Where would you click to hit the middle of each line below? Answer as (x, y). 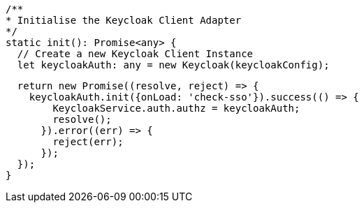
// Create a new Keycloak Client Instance (135, 54)
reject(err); (88, 142)
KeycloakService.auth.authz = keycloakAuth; (176, 108)
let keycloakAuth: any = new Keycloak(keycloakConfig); (173, 65)
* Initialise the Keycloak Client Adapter (124, 20)
